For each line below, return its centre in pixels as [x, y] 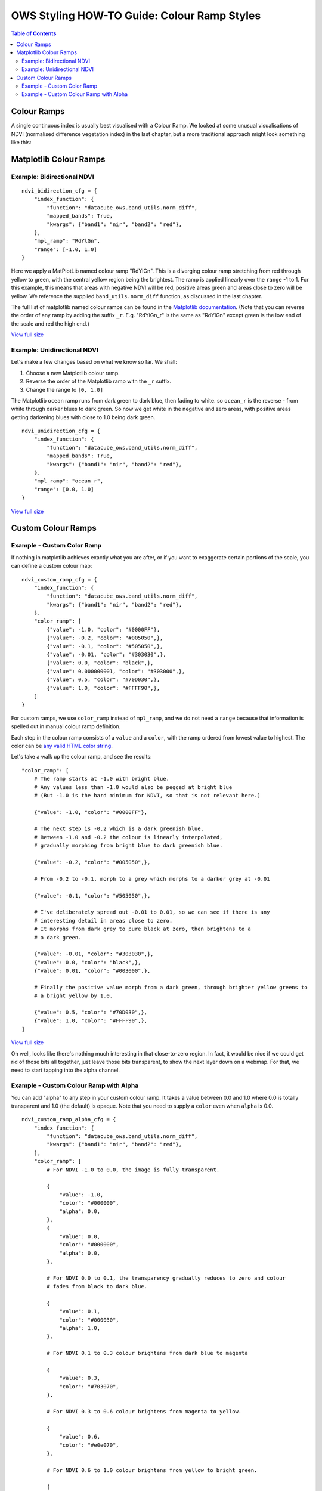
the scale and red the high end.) [50, 324]
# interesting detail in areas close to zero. [103, 921]
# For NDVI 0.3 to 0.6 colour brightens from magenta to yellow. [144, 1411]
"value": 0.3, [80, 1378]
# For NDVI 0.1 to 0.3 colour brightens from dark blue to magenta [147, 1353]
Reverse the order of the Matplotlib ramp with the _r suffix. [99, 381]
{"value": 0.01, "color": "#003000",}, [92, 971]
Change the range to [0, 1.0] [65, 389]
